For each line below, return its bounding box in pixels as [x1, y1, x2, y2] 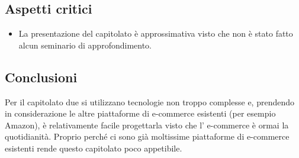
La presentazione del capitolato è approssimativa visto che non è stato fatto [18, 27, 293, 40]
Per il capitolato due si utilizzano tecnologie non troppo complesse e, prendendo [5, 95, 294, 108]
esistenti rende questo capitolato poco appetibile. [5, 141, 182, 154]
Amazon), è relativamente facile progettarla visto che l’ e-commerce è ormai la [5, 118, 289, 131]
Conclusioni [5, 67, 78, 86]
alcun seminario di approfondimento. [18, 38, 152, 51]
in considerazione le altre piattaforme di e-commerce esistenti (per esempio [5, 107, 276, 120]
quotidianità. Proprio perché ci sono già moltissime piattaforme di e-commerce [5, 130, 290, 143]
